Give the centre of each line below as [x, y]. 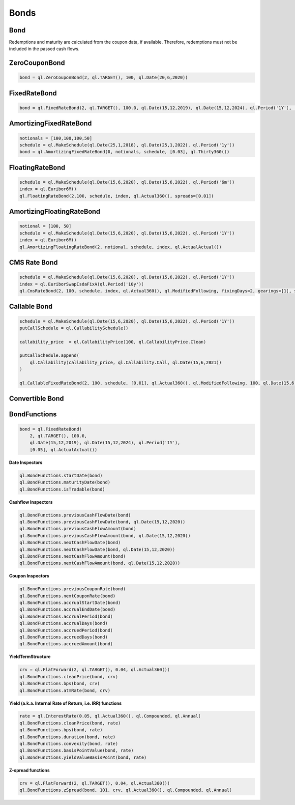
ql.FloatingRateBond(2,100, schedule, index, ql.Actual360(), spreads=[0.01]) [117, 196]
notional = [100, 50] [45, 226]
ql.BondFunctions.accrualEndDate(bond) [67, 610]
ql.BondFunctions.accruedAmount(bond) [66, 644]
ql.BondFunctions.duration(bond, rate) [67, 737]
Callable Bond [31, 306]
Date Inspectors [26, 462]
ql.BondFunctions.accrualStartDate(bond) [70, 603]
